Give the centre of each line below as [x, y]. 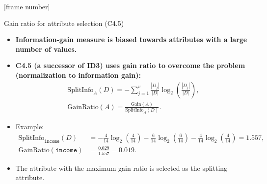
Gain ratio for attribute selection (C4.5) [64, 23]
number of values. [46, 49]
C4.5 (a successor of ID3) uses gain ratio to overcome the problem [130, 65]
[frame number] [27, 6]
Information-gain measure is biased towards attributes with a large [131, 39]
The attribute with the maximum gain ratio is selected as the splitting [121, 168]
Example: [30, 126]
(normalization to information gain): [78, 75]
